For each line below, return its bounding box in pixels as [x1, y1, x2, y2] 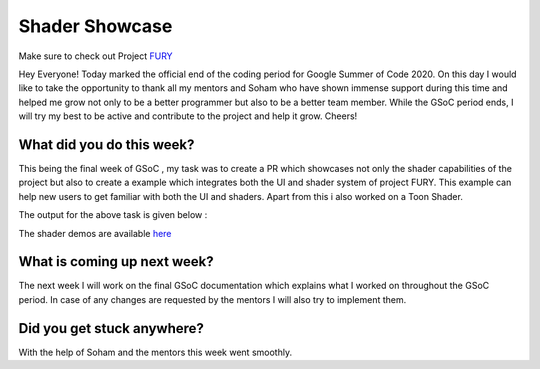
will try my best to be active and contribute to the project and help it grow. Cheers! [18, 110, 358, 122]
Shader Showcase [18, 15, 173, 37]
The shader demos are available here [18, 227, 172, 239]
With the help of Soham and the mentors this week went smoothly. [18, 346, 293, 358]
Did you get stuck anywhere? [18, 320, 205, 337]
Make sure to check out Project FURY [18, 50, 174, 62]
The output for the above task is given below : [18, 209, 208, 221]
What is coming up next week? [18, 253, 214, 270]
